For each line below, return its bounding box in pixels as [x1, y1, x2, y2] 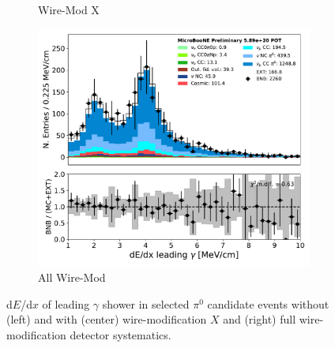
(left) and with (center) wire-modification [6, 311, 207, 327]
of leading [42, 295, 90, 312]
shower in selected [102, 295, 190, 312]
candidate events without [207, 295, 329, 312]
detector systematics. [70, 326, 171, 342]
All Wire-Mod [38, 269, 106, 286]
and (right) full [223, 311, 296, 327]
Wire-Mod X [38, 2, 100, 17]
